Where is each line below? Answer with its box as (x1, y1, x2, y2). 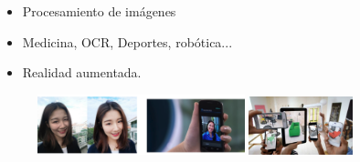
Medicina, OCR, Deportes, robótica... (22, 32, 233, 51)
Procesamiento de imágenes (22, 2, 176, 20)
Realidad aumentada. (22, 63, 142, 82)
